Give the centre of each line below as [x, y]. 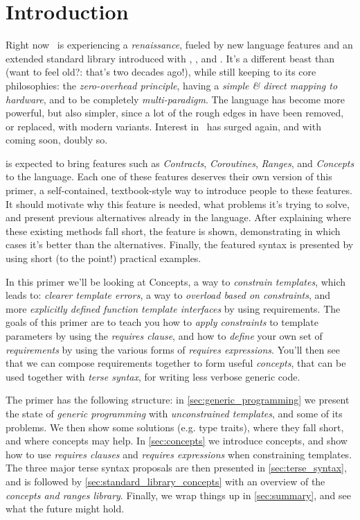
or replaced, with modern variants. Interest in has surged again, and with [163, 126]
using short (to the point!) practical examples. [103, 258]
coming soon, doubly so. [57, 140]
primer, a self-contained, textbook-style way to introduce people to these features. [179, 190]
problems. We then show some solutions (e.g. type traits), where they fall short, [175, 427]
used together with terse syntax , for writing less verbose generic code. [153, 376]
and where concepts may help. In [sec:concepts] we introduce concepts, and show [177, 441]
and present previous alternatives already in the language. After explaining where [179, 217]
